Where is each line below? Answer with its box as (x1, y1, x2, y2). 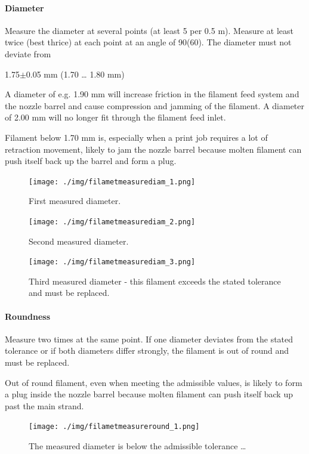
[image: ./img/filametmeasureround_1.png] (29, 422, 200, 431)
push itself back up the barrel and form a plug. (5, 155, 177, 167)
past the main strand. (5, 399, 84, 412)
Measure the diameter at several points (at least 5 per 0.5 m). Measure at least (5, 24, 293, 36)
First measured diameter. (29, 194, 121, 207)
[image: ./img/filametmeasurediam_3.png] (29, 258, 196, 267)
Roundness (5, 310, 51, 322)
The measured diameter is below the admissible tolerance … (29, 440, 246, 452)
